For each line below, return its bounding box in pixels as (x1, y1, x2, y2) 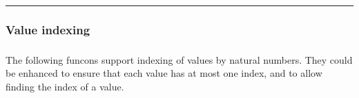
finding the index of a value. (6, 79, 124, 93)
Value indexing (6, 21, 90, 38)
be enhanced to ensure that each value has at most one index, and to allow (6, 66, 322, 80)
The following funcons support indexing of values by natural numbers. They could (6, 52, 353, 66)
